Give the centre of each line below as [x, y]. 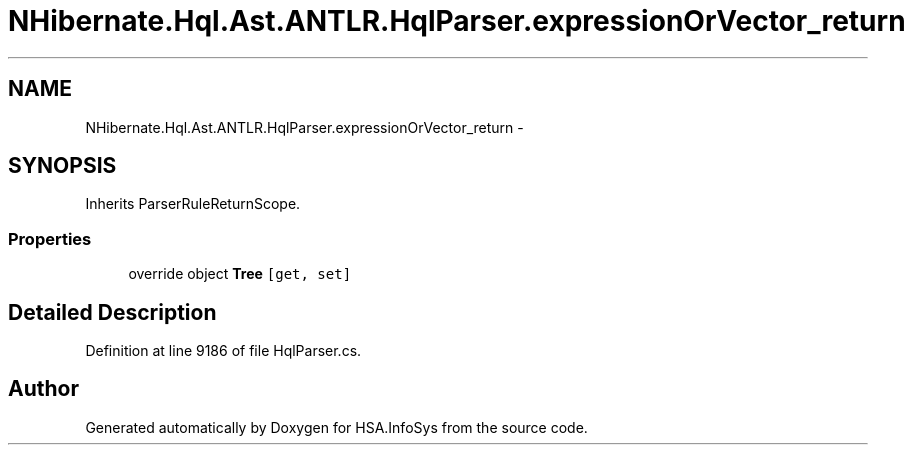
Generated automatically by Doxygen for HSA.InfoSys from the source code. [336, 427]
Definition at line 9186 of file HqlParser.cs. [223, 351]
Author [43, 389]
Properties [50, 238]
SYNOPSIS [62, 166]
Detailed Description [112, 312]
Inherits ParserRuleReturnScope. [193, 204]
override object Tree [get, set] [240, 274]
